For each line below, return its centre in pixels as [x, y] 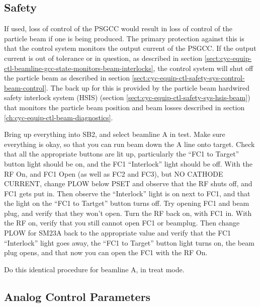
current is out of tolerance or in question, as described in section [103, 58]
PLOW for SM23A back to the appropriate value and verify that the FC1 [118, 233]
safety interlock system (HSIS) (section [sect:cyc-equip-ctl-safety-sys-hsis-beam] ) [127, 97]
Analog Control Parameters [77, 296]
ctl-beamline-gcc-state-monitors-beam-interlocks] [79, 68]
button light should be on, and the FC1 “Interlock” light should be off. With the [128, 163]
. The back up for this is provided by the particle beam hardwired [148, 87]
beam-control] [25, 87]
